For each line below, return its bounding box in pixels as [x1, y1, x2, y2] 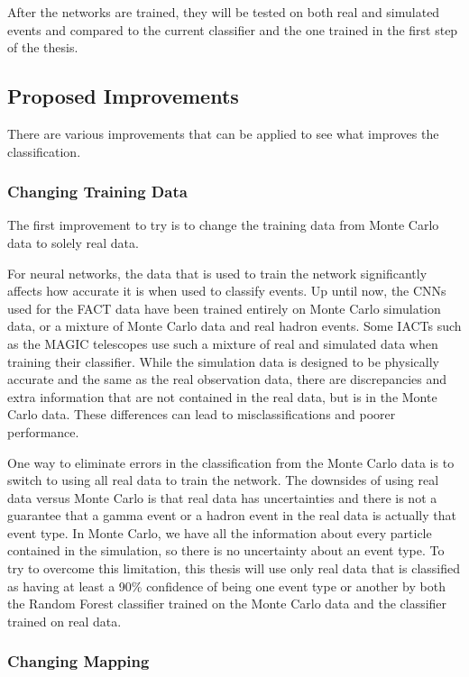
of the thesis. [7, 38, 78, 57]
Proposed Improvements [7, 82, 239, 110]
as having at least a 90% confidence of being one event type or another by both [7, 576, 446, 595]
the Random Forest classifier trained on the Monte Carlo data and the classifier [7, 594, 447, 613]
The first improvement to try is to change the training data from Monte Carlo [7, 215, 439, 234]
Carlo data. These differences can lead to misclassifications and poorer [7, 405, 396, 424]
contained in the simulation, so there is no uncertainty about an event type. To [7, 541, 445, 560]
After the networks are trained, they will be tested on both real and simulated [7, 3, 440, 21]
